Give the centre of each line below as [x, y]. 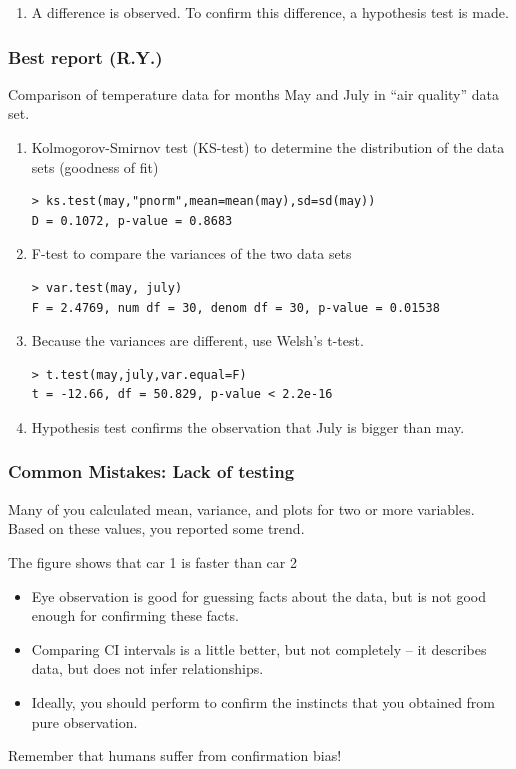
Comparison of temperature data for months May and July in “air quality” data [253, 93]
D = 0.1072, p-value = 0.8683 [132, 220]
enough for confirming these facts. [135, 615]
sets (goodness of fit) [95, 166]
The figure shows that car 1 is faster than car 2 [152, 561]
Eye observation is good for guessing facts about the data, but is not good [258, 595]
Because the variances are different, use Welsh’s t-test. [197, 340]
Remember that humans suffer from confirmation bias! [175, 755]
